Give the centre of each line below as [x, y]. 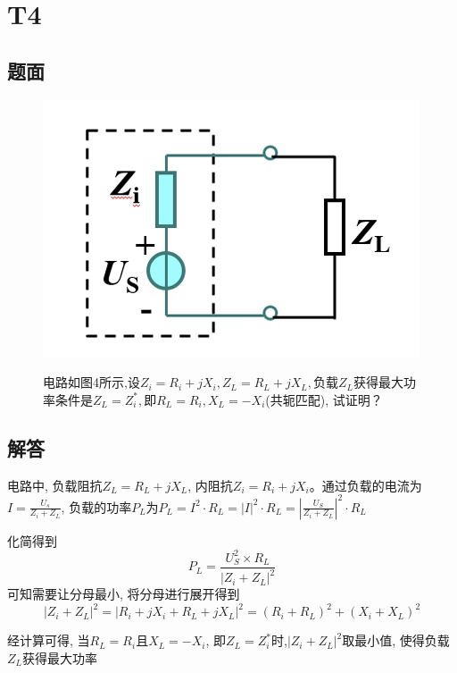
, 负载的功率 [96, 506]
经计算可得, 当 [49, 640]
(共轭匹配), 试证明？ [324, 399]
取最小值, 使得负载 [396, 640]
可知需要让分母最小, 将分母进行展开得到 [124, 594]
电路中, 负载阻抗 [55, 485]
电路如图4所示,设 [91, 382]
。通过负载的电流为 [366, 485]
